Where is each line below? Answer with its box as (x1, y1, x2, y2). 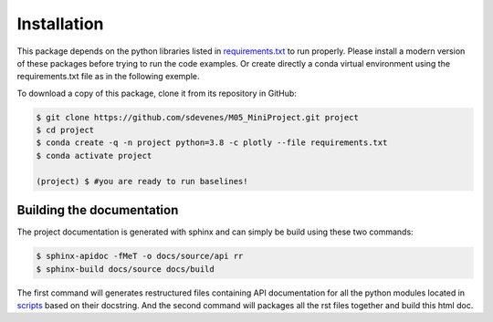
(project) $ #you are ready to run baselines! (36, 176, 248, 186)
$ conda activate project (36, 151, 152, 161)
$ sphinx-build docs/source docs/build (36, 264, 215, 274)
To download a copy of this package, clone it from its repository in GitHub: (16, 88, 297, 99)
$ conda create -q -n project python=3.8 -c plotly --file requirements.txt (36, 138, 388, 148)
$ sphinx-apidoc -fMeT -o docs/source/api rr (36, 251, 244, 262)
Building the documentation (16, 203, 179, 218)
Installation (16, 14, 104, 34)
